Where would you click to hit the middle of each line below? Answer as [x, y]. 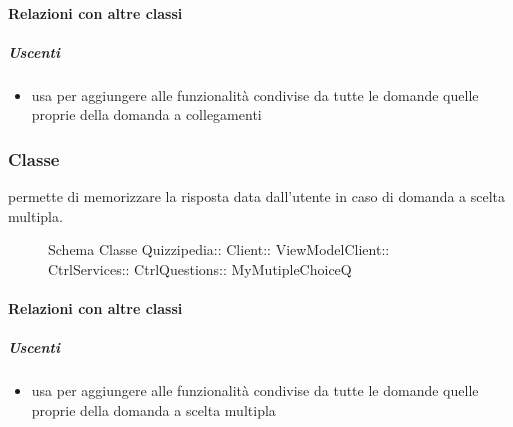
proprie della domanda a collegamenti [146, 114]
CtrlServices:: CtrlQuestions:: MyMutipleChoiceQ [200, 268]
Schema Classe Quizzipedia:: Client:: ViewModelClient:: [219, 249]
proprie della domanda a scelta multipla [153, 409]
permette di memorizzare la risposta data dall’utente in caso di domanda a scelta [257, 196]
